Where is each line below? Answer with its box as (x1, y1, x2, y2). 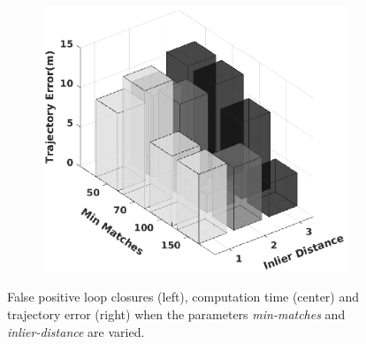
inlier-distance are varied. (7, 322, 145, 340)
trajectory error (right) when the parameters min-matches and (7, 304, 346, 323)
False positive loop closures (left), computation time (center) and (7, 287, 360, 306)
